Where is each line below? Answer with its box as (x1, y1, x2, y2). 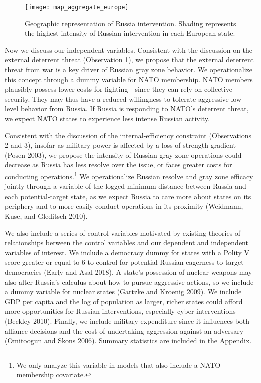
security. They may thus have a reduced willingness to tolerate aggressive (5, 93, 229, 104)
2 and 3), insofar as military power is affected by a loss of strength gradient (5, 140, 236, 150)
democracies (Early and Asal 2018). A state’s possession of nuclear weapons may (5, 266, 252, 277)
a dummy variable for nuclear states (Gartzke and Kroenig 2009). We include (5, 286, 242, 297)
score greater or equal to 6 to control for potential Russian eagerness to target (5, 257, 244, 267)
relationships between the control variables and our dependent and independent (5, 237, 248, 248)
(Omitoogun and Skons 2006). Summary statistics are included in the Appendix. (5, 335, 252, 346)
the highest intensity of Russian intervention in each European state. (25, 28, 235, 38)
